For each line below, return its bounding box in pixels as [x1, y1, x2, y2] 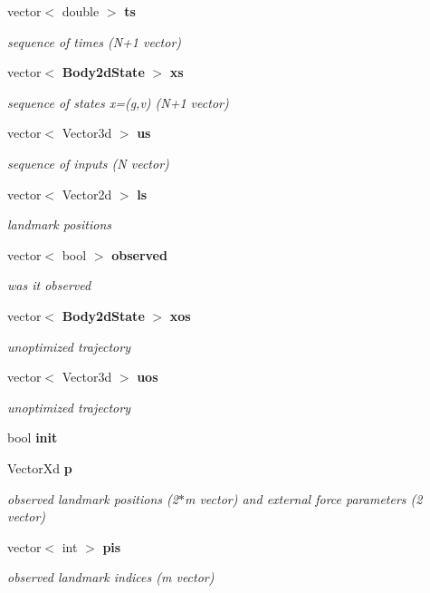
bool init [7, 428, 58, 447]
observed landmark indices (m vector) [7, 568, 215, 587]
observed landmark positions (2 [7, 489, 178, 508]
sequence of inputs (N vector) [7, 153, 169, 172]
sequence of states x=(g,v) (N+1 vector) [7, 92, 229, 112]
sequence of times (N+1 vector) [7, 32, 182, 51]
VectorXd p [7, 458, 72, 477]
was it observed [7, 276, 91, 295]
